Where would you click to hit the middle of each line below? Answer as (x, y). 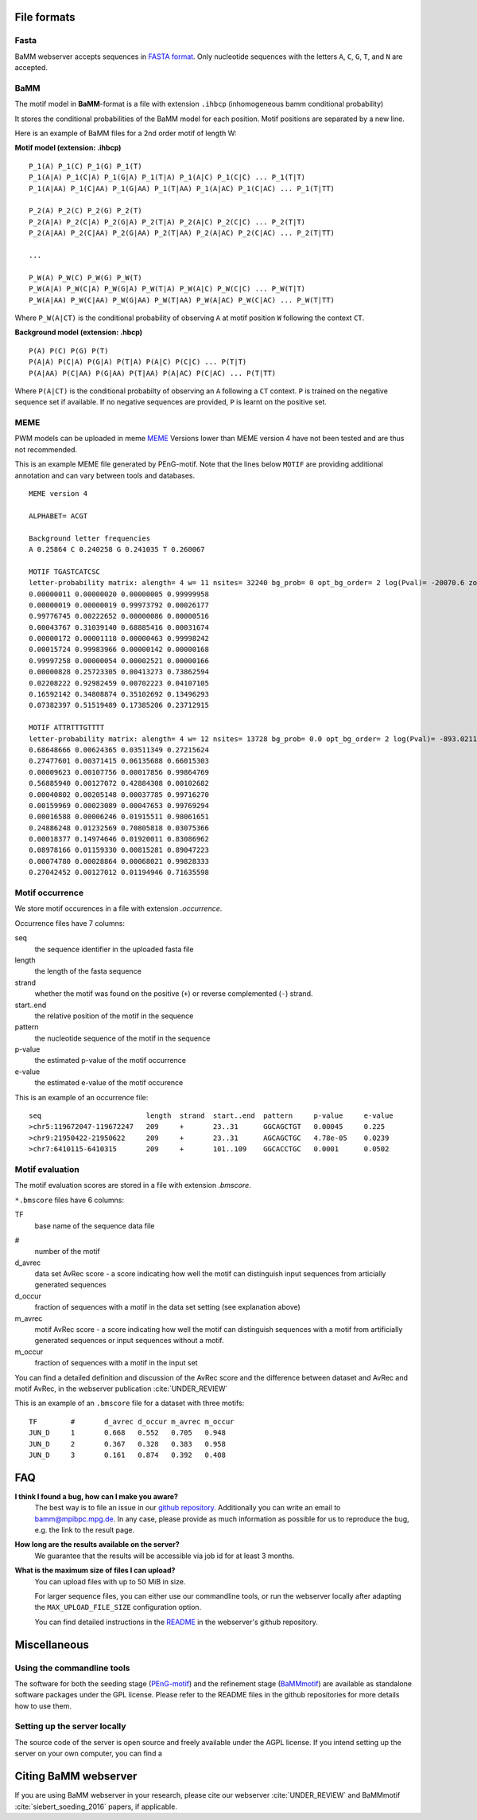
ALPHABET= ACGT (58, 516)
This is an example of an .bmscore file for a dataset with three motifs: (130, 1403)
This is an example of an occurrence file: (81, 1097)
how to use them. (43, 1706)
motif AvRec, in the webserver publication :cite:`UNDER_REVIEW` (121, 1388)
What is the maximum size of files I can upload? (95, 1570)
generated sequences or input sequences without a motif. (129, 1341)
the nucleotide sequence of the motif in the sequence (122, 1038)
